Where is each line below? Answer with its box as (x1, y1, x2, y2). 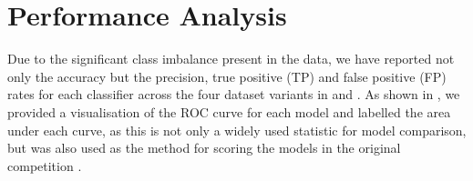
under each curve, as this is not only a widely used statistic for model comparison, (7, 120, 467, 139)
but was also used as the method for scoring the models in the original (7, 138, 401, 157)
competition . (7, 156, 82, 175)
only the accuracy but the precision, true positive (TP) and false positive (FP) (7, 66, 447, 85)
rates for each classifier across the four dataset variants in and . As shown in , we (7, 85, 460, 104)
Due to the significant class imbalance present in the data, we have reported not (7, 49, 455, 68)
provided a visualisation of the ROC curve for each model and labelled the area (7, 102, 451, 121)
